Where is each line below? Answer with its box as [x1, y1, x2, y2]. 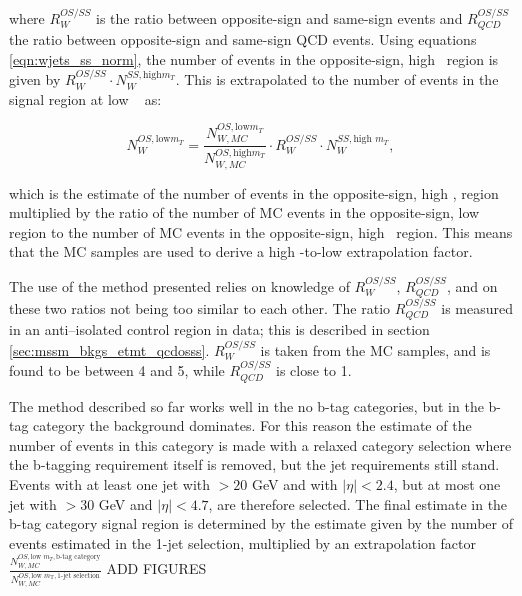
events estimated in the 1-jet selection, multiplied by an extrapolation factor [9, 532, 476, 553]
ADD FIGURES [106, 558, 207, 579]
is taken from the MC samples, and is [260, 339, 491, 360]
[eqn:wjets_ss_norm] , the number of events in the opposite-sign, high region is [9, 48, 499, 69]
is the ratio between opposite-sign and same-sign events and [96, 7, 463, 28]
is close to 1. [276, 360, 352, 381]
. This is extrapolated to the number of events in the [175, 69, 499, 90]
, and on [446, 275, 498, 296]
